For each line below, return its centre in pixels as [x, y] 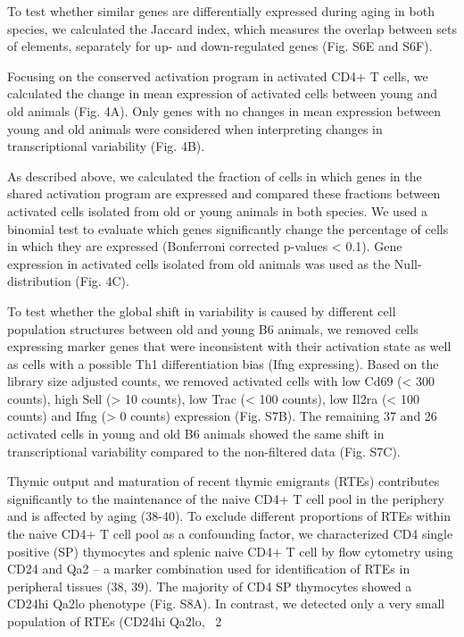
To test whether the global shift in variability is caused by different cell [202, 310]
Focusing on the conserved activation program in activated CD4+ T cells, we [218, 75]
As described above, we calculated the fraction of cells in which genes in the [215, 176]
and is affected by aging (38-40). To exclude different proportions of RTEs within [229, 516]
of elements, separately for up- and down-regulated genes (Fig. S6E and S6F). [220, 46]
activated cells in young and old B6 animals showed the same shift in [196, 434]
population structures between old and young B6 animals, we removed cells [213, 328]
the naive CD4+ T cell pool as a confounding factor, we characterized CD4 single [230, 534]
